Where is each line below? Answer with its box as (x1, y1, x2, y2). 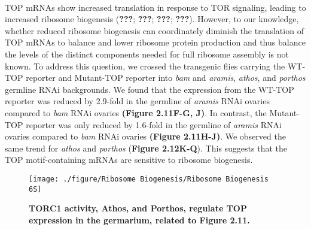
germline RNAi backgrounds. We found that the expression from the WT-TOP (5, 83, 294, 95)
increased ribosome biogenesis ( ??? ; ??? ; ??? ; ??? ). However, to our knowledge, (5, 13, 299, 25)
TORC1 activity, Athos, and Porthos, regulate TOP (29, 202, 247, 214)
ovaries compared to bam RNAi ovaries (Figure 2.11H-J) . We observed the (5, 130, 286, 143)
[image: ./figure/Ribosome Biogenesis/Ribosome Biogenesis (29, 174, 269, 183)
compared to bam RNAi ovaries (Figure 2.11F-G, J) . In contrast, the (5, 106, 267, 119)
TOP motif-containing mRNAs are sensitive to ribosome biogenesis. (5, 153, 253, 166)
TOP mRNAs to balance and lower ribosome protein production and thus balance (5, 36, 306, 49)
